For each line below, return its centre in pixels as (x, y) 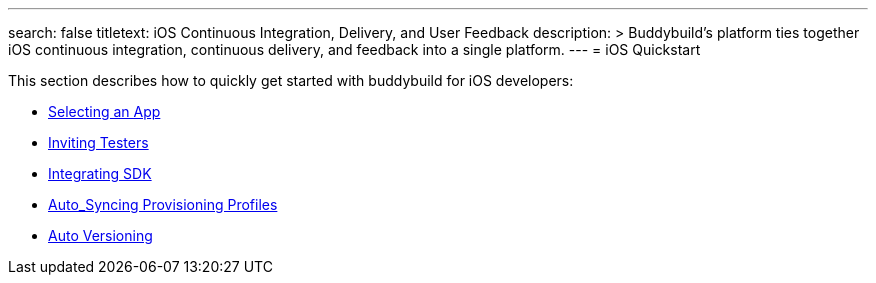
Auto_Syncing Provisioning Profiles (163, 204)
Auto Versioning (100, 235)
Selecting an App (104, 111)
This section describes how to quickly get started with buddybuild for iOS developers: (291, 80)
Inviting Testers (98, 142)
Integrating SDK (100, 173)
